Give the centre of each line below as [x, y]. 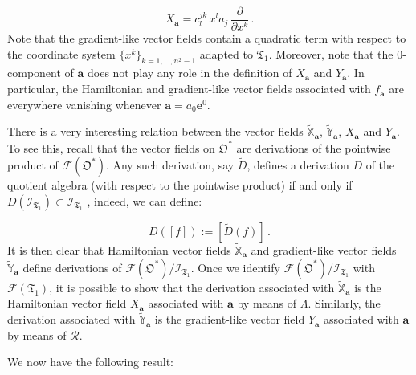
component [34, 73]
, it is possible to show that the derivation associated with [192, 287]
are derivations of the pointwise [314, 147]
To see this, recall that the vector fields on [111, 147]
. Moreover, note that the [331, 53]
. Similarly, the [344, 303]
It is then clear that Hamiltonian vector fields [119, 249]
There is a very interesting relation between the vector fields [155, 131]
